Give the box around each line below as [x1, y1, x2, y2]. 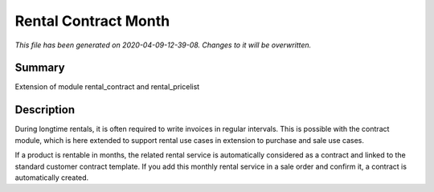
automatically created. [14, 173, 89, 182]
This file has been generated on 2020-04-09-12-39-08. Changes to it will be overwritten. [14, 40, 312, 50]
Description [14, 103, 76, 116]
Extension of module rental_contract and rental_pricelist [14, 82, 200, 92]
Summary [14, 61, 65, 75]
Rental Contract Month [14, 12, 170, 30]
